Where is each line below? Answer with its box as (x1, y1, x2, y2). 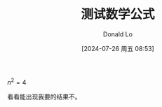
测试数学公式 (80, 6, 155, 22)
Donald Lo (102, 29, 133, 38)
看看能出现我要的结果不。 (7, 92, 81, 101)
